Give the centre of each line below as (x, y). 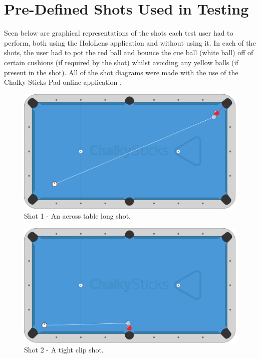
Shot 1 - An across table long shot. (77, 216)
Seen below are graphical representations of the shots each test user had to (119, 33)
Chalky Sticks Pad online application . (63, 82)
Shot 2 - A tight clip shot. (64, 350)
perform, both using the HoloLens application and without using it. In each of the (130, 42)
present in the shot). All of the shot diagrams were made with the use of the (121, 72)
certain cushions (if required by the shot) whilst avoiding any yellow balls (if (121, 62)
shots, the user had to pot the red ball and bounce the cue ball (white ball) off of (129, 52)
